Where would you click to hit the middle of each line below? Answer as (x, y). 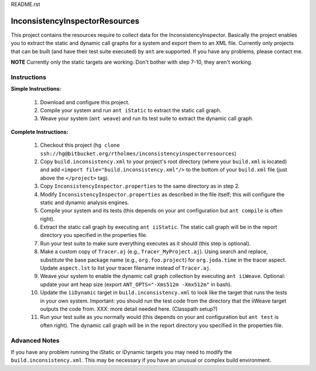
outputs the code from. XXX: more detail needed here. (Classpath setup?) (129, 309)
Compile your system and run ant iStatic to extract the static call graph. (131, 110)
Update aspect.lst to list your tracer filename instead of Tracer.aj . (126, 268)
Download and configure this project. (85, 102)
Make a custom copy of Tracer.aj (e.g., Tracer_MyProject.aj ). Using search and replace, (154, 252)
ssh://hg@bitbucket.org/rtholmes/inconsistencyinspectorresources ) (138, 153)
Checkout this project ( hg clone (80, 145)
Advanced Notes (35, 341)
